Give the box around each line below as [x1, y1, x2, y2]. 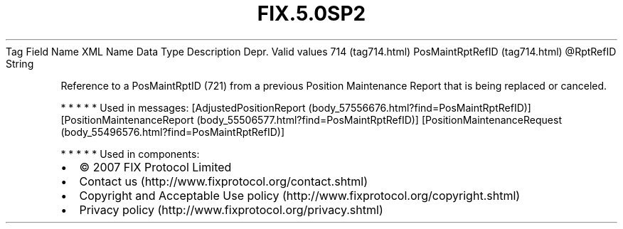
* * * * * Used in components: [60, 147, 200, 160]
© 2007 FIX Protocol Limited [79, 159, 232, 174]
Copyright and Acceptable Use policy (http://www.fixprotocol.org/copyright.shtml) [79, 188, 521, 203]
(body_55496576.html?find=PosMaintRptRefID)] [60, 125, 285, 138]
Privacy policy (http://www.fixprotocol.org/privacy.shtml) [79, 202, 383, 217]
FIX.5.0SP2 [257, 1, 366, 26]
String [6, 57, 34, 70]
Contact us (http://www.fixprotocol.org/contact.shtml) [79, 174, 368, 188]
